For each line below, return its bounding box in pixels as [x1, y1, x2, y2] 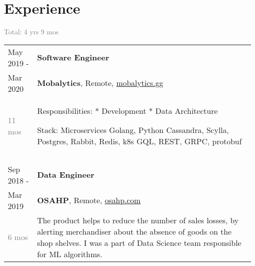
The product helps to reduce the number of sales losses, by [37, 214, 239, 226]
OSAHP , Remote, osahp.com [37, 194, 141, 206]
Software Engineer [37, 52, 109, 63]
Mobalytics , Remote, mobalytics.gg [37, 77, 163, 89]
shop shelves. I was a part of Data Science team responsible [37, 237, 242, 248]
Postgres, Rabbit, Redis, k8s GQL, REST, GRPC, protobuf [37, 135, 242, 147]
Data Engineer [37, 169, 95, 181]
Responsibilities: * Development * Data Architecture [37, 105, 218, 116]
